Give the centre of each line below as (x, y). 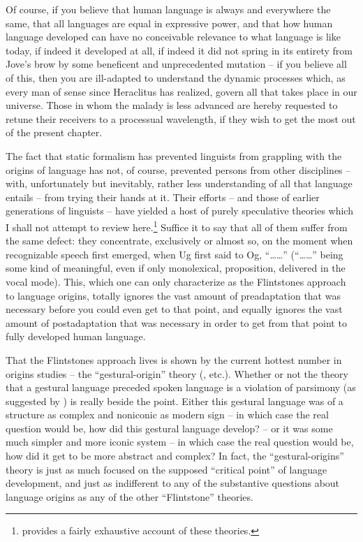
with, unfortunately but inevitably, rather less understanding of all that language (179, 183)
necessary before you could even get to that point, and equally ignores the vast (174, 309)
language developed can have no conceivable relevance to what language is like (173, 37)
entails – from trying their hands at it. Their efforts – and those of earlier (163, 197)
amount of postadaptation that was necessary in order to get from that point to (176, 322)
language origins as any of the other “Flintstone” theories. (129, 496)
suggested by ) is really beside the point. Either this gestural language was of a (175, 401)
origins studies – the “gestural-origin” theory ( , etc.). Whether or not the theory (177, 373)
